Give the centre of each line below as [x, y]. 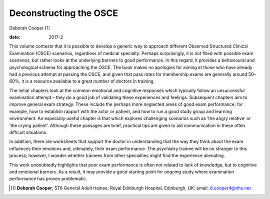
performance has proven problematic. [48, 179]
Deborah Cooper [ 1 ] [29, 28]
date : [15, 37]
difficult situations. [28, 132]
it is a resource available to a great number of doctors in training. [88, 81]
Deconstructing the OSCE [64, 13]
